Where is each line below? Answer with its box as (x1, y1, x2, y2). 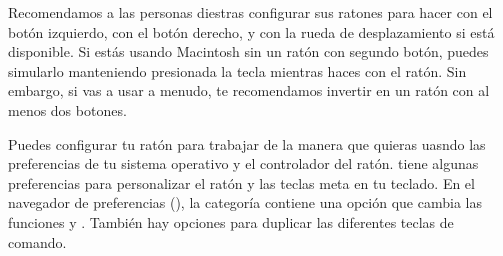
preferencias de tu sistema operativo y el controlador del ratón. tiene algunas (8, 153, 479, 174)
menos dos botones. (8, 99, 127, 120)
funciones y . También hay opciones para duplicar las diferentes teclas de (8, 211, 454, 232)
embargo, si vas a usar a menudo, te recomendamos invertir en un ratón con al (8, 80, 490, 101)
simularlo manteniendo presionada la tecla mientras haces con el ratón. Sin (8, 60, 467, 81)
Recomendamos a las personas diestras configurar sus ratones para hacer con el (8, 2, 493, 22)
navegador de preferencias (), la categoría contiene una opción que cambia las (8, 192, 482, 213)
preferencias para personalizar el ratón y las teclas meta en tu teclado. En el (8, 172, 475, 193)
